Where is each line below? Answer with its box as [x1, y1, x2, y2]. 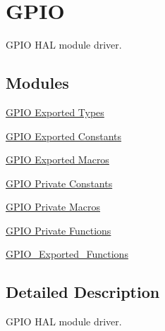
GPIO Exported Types [6, 104, 104, 119]
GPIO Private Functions [6, 223, 111, 237]
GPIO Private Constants [6, 175, 113, 190]
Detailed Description [6, 281, 160, 303]
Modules [6, 72, 69, 94]
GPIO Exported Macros [6, 152, 109, 167]
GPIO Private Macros [6, 199, 101, 214]
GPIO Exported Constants [6, 128, 122, 143]
